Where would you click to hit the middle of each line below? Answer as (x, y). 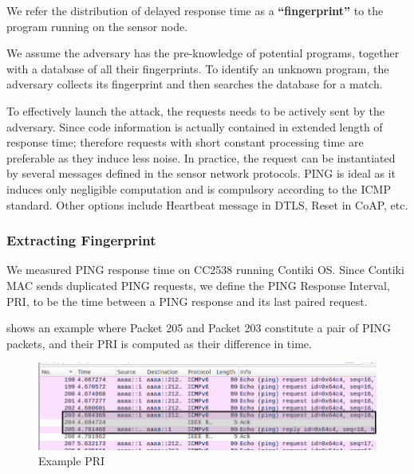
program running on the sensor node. (97, 26)
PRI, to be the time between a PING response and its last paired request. (187, 301)
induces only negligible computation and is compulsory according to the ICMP (199, 188)
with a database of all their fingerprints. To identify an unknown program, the (198, 68)
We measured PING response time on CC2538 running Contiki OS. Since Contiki (205, 270)
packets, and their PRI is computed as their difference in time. (159, 343)
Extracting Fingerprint (81, 240)
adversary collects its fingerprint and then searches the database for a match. (195, 84)
